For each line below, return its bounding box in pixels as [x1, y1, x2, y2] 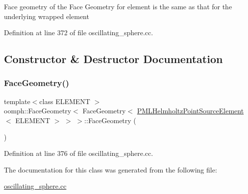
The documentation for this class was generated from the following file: [4, 164, 217, 174]
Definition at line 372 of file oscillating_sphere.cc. [4, 27, 153, 38]
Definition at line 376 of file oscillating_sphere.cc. [4, 148, 153, 158]
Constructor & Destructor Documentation [4, 51, 223, 66]
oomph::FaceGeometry [4, 106, 72, 116]
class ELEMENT [39, 96, 90, 106]
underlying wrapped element [4, 11, 89, 21]
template [4, 96, 30, 106]
